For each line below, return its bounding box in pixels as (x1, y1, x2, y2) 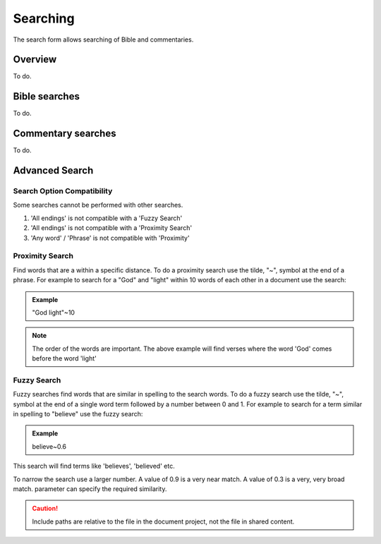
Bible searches (13, 90, 80, 102)
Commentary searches (13, 128, 116, 140)
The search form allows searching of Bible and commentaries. (13, 35, 194, 44)
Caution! (32, 504, 59, 513)
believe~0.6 (32, 442, 67, 451)
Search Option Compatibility (13, 186, 113, 196)
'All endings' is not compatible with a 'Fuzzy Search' (30, 214, 183, 222)
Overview (13, 54, 57, 66)
